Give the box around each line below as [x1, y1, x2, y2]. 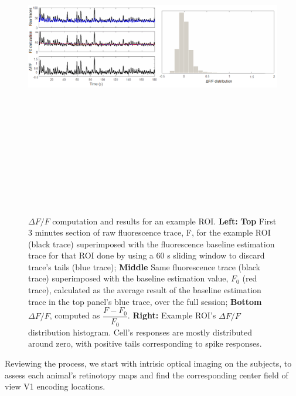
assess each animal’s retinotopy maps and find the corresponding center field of [5, 368, 288, 381]
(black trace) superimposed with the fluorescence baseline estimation [28, 237, 275, 250]
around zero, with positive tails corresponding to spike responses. [28, 337, 262, 350]
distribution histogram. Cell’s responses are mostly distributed [28, 325, 252, 338]
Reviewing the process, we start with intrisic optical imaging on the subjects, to [5, 357, 292, 369]
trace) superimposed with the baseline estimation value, [28, 272, 229, 284]
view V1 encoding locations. [5, 380, 106, 392]
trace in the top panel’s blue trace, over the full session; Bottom [28, 295, 262, 307]
